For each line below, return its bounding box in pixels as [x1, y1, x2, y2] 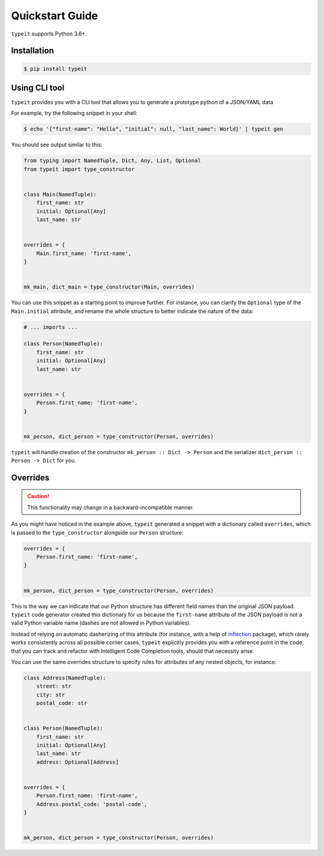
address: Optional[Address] [36, 759, 119, 765]
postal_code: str [36, 700, 88, 707]
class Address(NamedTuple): [23, 674, 106, 681]
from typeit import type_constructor [23, 165, 135, 173]
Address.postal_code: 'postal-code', [36, 801, 148, 807]
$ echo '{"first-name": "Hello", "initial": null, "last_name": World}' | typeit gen [23, 126, 283, 132]
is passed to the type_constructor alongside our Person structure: [11, 529, 184, 536]
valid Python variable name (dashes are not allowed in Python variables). [11, 620, 191, 627]
